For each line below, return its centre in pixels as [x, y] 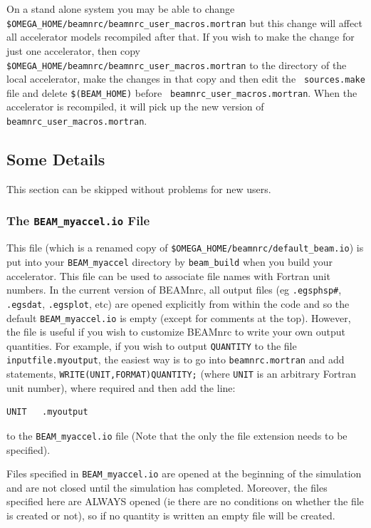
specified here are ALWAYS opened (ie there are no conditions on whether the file [185, 501]
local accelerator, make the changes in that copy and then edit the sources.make [186, 79]
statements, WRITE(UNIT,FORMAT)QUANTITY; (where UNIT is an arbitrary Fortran [181, 374]
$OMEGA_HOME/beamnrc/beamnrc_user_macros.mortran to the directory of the [177, 64]
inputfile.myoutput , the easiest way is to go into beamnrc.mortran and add [176, 359]
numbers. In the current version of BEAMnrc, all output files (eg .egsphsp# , [174, 290]
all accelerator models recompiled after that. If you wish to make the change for [181, 37]
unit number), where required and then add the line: [121, 387]
